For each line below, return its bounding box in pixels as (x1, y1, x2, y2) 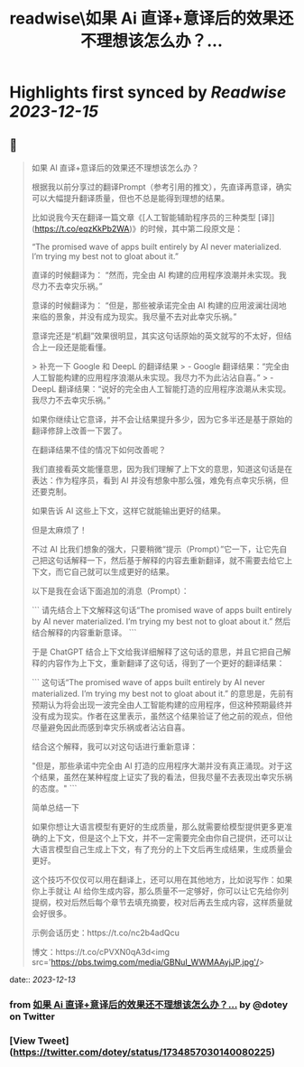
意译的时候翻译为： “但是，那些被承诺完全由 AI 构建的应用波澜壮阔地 (31, 300, 287, 311)
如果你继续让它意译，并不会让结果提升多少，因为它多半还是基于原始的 (31, 414, 293, 424)
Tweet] (37, 1035, 69, 1047)
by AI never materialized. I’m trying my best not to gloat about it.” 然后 (31, 616, 291, 626)
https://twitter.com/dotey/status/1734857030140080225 (13, 1045, 272, 1058)
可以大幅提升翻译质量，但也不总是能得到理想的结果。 (31, 193, 230, 203)
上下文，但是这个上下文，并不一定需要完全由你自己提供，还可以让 (47, 832, 293, 843)
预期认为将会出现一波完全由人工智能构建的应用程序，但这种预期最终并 (31, 700, 293, 710)
